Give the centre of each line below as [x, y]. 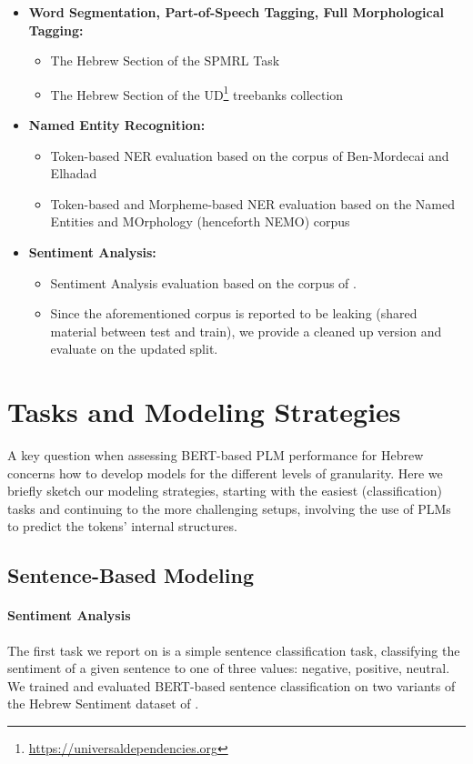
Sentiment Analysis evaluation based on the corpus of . [203, 282]
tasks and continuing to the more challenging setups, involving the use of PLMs [229, 508]
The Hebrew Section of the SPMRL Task [165, 60]
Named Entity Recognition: [117, 125]
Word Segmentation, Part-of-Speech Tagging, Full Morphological [236, 12]
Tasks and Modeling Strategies [204, 412]
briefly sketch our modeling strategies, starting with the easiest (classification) [225, 491]
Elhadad [74, 173]
